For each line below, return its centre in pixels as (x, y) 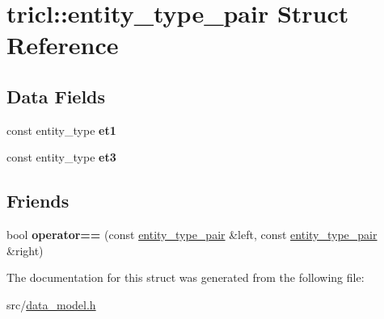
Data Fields (56, 96)
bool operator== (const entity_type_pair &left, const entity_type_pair (192, 235)
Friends (38, 201)
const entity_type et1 (61, 130)
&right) (25, 250)
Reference (63, 45)
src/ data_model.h (51, 304)
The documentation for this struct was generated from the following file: (186, 277)
